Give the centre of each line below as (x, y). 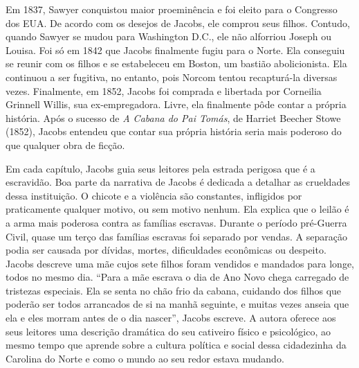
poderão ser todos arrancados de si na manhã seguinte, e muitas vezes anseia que (177, 304)
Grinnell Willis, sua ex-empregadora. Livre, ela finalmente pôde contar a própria (176, 104)
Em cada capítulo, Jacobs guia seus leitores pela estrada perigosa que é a (160, 168)
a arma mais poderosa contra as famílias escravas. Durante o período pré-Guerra (176, 222)
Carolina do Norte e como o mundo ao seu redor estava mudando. (145, 358)
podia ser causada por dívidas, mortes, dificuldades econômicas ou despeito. (166, 250)
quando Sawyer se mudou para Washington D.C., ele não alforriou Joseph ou (168, 36)
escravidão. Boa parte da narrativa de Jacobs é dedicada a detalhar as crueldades (178, 182)
